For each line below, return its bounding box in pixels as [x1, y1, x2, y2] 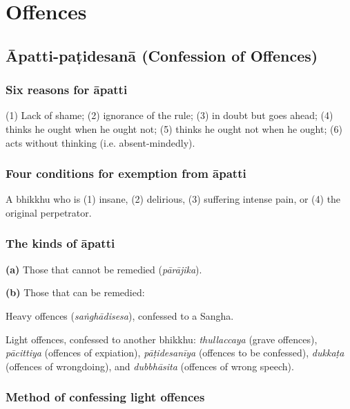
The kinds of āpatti [6, 235, 115, 252]
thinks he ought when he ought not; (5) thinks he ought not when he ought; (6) [6, 121, 342, 136]
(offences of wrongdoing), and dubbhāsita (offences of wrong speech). [6, 358, 294, 373]
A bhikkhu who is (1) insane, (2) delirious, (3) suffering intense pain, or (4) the [6, 192, 341, 206]
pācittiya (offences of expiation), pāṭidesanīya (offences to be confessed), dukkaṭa [6, 345, 344, 360]
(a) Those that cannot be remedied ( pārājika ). [6, 262, 202, 276]
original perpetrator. [6, 205, 92, 219]
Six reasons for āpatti [6, 81, 128, 98]
